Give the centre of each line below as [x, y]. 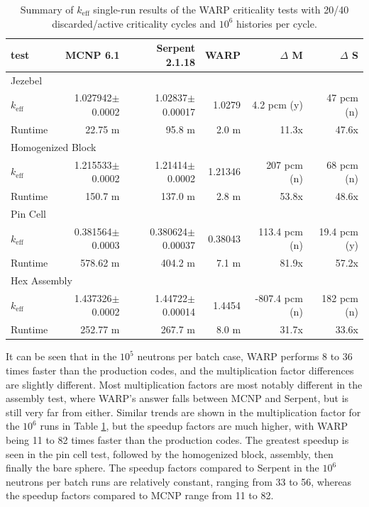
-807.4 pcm [279, 297]
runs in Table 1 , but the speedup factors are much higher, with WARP [194, 426]
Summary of [47, 9]
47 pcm [342, 97]
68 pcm [342, 164]
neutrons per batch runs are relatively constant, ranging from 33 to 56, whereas [179, 481]
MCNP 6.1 [93, 54]
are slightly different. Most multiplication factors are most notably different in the [184, 384]
